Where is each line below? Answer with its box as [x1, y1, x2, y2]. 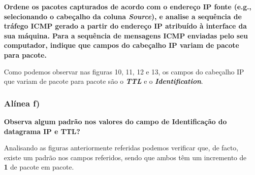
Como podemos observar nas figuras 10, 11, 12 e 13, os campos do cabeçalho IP [4, 66, 244, 76]
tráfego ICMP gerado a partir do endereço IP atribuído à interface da [4, 21, 247, 31]
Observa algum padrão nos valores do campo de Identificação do [4, 116, 227, 126]
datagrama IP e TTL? [4, 126, 80, 136]
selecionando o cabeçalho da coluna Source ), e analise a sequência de [4, 11, 242, 21]
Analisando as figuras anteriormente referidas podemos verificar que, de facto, [4, 142, 238, 153]
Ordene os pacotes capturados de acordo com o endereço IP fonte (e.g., [4, 1, 252, 11]
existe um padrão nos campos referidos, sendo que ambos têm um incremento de [4, 152, 247, 162]
